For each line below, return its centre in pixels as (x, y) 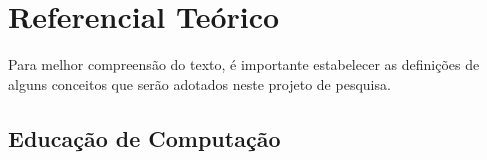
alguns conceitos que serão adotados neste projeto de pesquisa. (199, 83)
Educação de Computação (144, 137)
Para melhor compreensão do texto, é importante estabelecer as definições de (244, 64)
